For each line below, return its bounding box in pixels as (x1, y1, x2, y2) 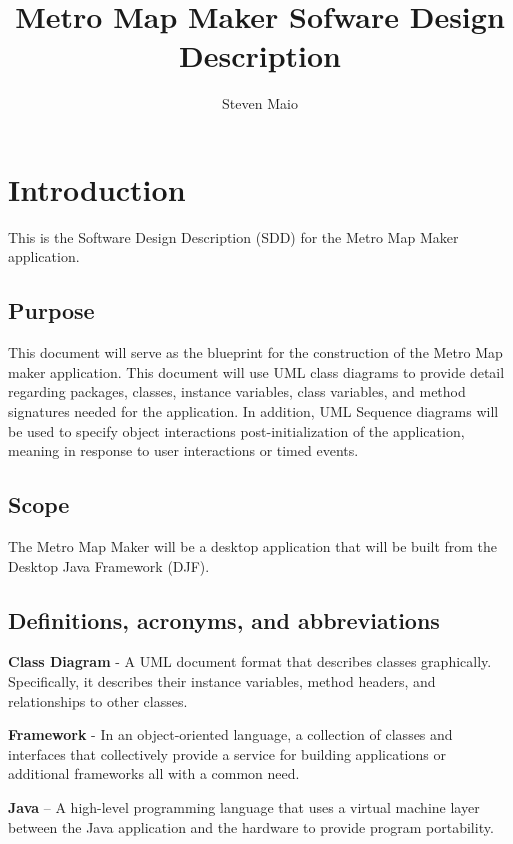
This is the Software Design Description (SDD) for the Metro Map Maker (8, 226, 459, 247)
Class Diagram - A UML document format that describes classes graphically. (8, 651, 492, 672)
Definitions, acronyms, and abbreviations (8, 604, 440, 635)
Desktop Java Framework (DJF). (8, 555, 210, 576)
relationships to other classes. (8, 690, 188, 711)
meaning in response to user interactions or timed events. (8, 440, 359, 461)
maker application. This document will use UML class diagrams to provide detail (8, 361, 505, 382)
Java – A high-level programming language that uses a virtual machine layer (8, 796, 480, 817)
